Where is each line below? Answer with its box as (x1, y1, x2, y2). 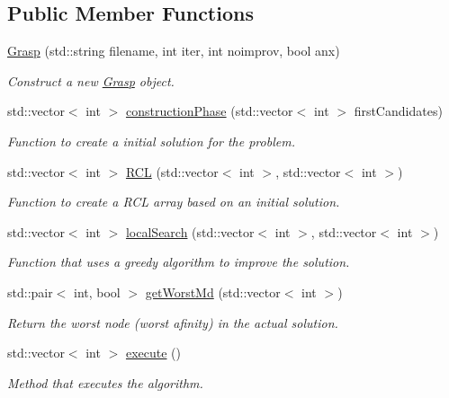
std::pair (7, 282, 53, 301)
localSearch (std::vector (125, 222, 255, 241)
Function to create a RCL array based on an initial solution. (7, 192, 340, 211)
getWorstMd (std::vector (145, 282, 281, 301)
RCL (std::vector (125, 162, 219, 181)
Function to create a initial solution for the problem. (7, 131, 295, 150)
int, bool (74, 282, 121, 301)
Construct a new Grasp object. (7, 71, 175, 90)
